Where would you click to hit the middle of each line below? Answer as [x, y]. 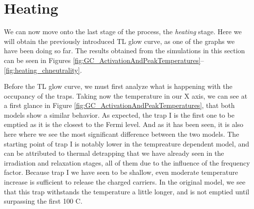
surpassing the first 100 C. [43, 201]
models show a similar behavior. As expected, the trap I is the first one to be [119, 115]
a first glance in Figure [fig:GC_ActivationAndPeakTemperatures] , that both [119, 105]
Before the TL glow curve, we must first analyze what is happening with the [118, 86]
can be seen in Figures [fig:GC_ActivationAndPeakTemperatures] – [104, 60]
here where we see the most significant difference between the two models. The [122, 134]
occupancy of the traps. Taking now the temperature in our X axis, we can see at [126, 95]
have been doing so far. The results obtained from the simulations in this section [125, 51]
